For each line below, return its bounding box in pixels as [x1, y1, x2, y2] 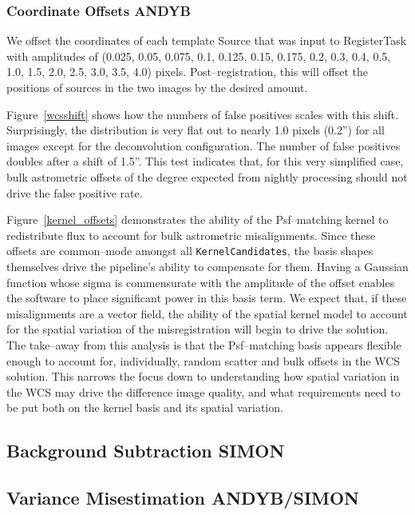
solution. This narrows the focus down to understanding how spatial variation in [6, 368, 400, 385]
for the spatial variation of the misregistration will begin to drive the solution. [6, 321, 389, 337]
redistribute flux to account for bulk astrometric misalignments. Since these [6, 226, 376, 243]
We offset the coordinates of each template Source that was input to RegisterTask [6, 32, 407, 49]
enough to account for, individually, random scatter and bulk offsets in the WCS [6, 352, 401, 369]
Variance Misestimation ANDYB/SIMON [6, 485, 360, 510]
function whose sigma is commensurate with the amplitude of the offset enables [6, 273, 395, 290]
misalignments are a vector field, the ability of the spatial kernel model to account [6, 305, 408, 321]
